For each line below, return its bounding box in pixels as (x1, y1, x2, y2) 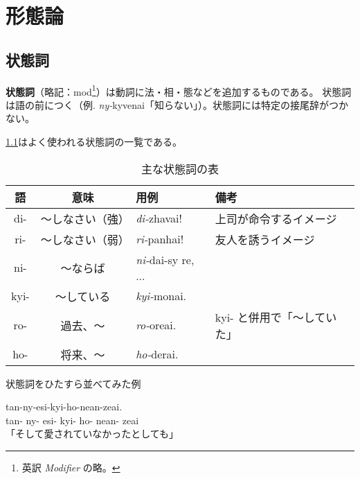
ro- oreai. (136, 317, 177, 333)
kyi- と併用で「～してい (215, 308, 337, 325)
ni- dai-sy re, (136, 251, 195, 268)
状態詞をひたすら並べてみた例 (6, 376, 141, 390)
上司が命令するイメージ (215, 210, 337, 227)
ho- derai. (136, 346, 179, 363)
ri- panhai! (136, 231, 184, 247)
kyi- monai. (136, 288, 187, 304)
